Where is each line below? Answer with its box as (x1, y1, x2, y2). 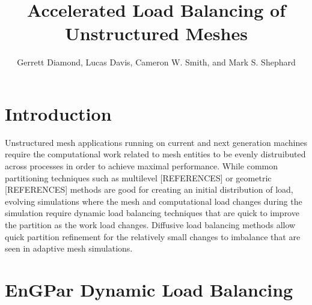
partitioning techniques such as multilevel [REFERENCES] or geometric (5, 171, 272, 184)
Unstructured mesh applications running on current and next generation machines (5, 136, 308, 148)
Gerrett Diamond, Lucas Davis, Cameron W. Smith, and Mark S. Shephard (17, 56, 296, 68)
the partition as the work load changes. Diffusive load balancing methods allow (5, 219, 296, 231)
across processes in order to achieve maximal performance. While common (5, 160, 278, 172)
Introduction (5, 101, 112, 125)
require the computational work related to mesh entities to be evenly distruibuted (5, 148, 306, 160)
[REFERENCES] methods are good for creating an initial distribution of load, (5, 183, 293, 196)
